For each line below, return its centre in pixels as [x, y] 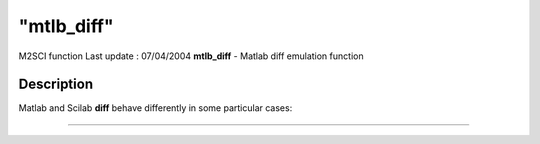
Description [56, 84]
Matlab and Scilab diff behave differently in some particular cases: [155, 108]
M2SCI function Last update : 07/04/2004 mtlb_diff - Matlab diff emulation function [191, 56]
